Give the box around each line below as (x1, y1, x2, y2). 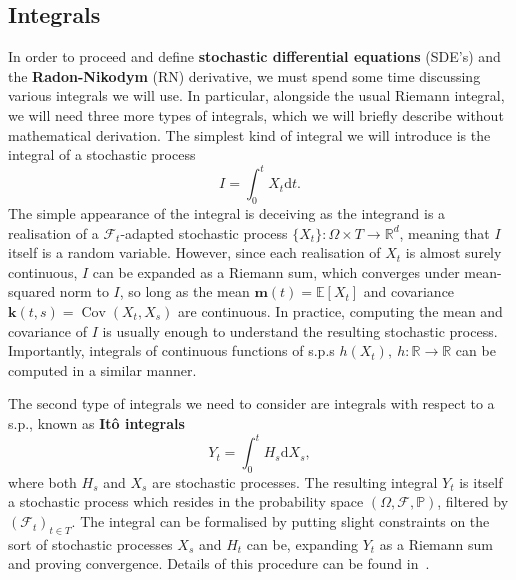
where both (8, 471, 77, 492)
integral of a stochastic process (8, 144, 196, 165)
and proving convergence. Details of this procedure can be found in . (8, 553, 430, 574)
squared (8, 281, 56, 302)
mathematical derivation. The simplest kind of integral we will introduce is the (8, 124, 491, 145)
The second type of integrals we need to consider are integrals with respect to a (8, 393, 495, 414)
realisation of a (8, 222, 99, 243)
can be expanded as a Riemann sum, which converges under (92, 261, 460, 282)
